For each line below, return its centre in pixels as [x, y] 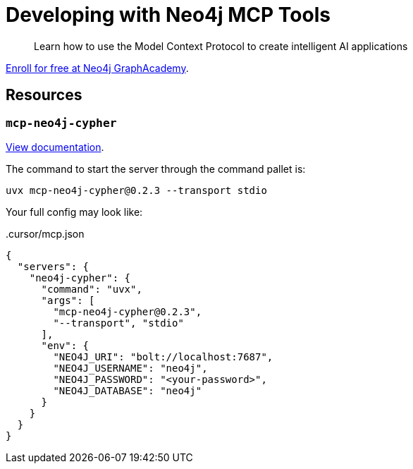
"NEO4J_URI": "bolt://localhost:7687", [163, 357]
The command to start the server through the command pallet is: [156, 169]
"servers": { [53, 266]
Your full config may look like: [74, 212]
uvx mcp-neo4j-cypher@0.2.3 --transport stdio [136, 190]
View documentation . [55, 147]
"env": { [65, 345]
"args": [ [68, 300]
